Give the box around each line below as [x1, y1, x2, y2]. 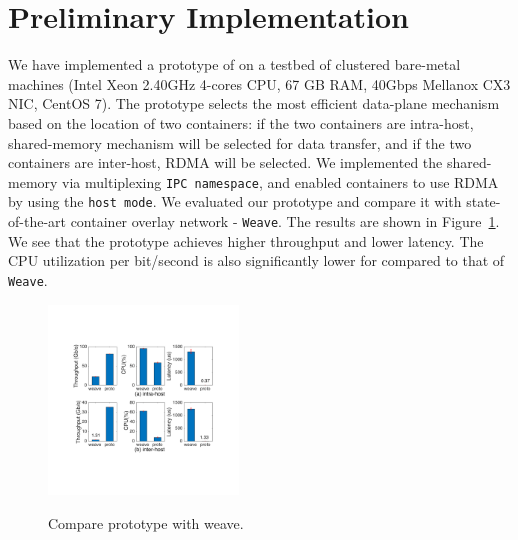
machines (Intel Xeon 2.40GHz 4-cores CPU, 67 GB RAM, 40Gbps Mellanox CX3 [8, 73, 511, 94]
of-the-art [8, 211, 66, 231]
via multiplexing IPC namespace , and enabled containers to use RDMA [62, 171, 499, 192]
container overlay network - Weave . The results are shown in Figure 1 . [70, 211, 500, 231]
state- [466, 191, 501, 212]
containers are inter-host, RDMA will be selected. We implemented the [8, 152, 443, 173]
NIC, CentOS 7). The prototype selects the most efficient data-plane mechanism [8, 93, 500, 114]
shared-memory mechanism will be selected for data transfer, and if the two [8, 132, 472, 153]
